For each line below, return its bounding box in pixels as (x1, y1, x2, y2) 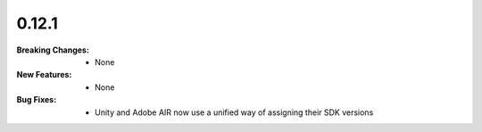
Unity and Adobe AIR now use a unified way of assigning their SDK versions (95, 107, 374, 118)
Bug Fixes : (16, 95, 57, 105)
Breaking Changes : (16, 45, 89, 55)
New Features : (16, 70, 72, 80)
